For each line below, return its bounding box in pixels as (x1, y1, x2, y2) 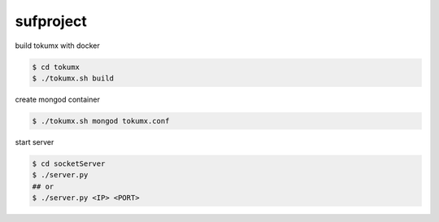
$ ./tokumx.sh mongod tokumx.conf (32, 116, 170, 125)
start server (15, 137, 54, 146)
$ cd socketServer (32, 159, 106, 168)
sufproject (15, 12, 87, 30)
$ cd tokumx (32, 62, 80, 72)
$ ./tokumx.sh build (32, 73, 114, 83)
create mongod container (15, 94, 101, 104)
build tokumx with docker (15, 41, 101, 50)
